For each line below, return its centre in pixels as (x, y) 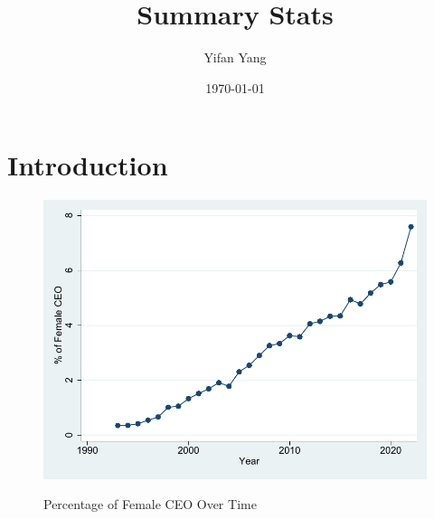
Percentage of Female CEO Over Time (150, 504)
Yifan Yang (235, 57)
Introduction (88, 165)
